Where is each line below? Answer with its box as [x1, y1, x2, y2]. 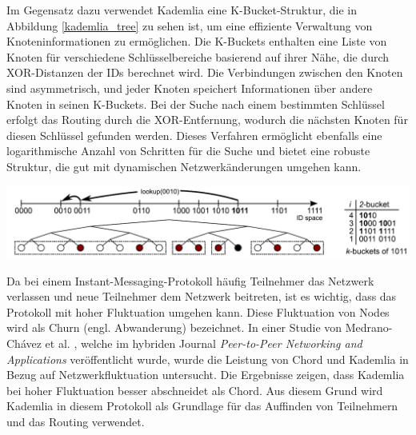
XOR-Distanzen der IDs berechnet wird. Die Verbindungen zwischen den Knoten [6, 64, 403, 81]
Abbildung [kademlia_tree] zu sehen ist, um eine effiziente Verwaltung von [6, 17, 373, 34]
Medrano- [345, 319, 393, 336]
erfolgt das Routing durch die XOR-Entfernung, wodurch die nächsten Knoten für [6, 111, 408, 128]
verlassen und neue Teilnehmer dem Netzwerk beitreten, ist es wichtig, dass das [6, 288, 397, 305]
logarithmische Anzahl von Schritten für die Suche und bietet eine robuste [6, 142, 370, 159]
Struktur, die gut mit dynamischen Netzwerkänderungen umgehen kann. [6, 158, 362, 174]
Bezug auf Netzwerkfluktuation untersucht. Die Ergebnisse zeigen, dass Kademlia [6, 366, 405, 383]
